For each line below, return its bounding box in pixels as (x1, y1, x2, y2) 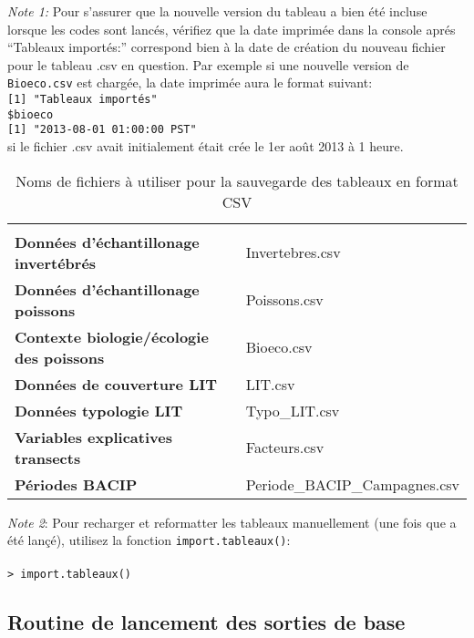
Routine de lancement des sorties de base (7, 608, 406, 636)
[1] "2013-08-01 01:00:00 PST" (7, 123, 197, 137)
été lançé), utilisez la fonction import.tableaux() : (7, 530, 291, 550)
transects (15, 447, 81, 468)
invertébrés (15, 252, 97, 273)
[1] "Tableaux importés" (7, 93, 158, 107)
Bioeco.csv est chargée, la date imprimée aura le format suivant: (7, 73, 373, 92)
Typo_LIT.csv (245, 399, 340, 421)
